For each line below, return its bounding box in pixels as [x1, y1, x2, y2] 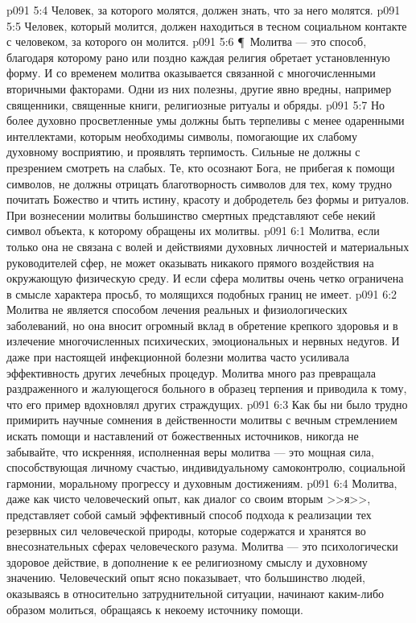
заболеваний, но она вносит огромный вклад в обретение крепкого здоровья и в [6, 316, 398, 333]
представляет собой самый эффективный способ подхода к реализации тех [6, 506, 372, 522]
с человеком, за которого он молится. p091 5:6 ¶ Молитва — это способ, [6, 33, 367, 50]
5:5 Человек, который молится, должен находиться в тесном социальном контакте [6, 17, 407, 34]
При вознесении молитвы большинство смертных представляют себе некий [6, 206, 376, 223]
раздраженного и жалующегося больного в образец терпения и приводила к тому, [6, 380, 407, 397]
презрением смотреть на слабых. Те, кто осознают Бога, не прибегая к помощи [6, 159, 395, 175]
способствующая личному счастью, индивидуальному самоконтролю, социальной [6, 459, 406, 476]
